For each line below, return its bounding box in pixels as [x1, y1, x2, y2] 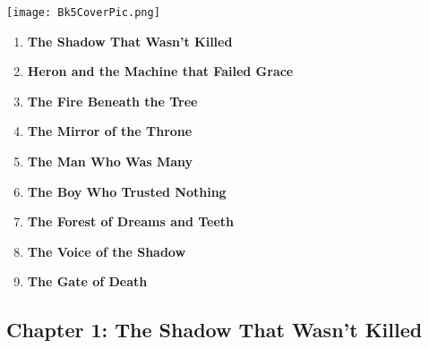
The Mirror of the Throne [27, 122, 193, 140]
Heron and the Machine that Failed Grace [27, 62, 294, 81]
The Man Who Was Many [27, 152, 193, 171]
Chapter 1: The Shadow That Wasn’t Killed [6, 316, 423, 344]
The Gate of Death [27, 272, 148, 291]
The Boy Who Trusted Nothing [27, 182, 227, 200]
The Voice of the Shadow [27, 242, 186, 260]
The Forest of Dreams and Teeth [27, 212, 235, 231]
